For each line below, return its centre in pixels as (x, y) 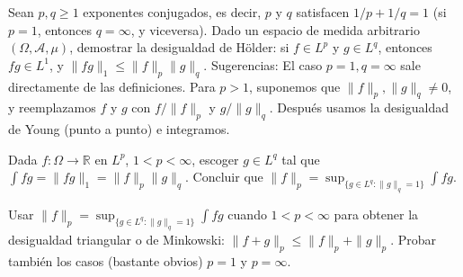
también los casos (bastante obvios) (106, 260)
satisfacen (323, 12)
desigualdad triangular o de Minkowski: (116, 239)
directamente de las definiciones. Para (112, 86)
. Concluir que (224, 177)
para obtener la (376, 214)
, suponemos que (295, 86)
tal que (301, 159)
